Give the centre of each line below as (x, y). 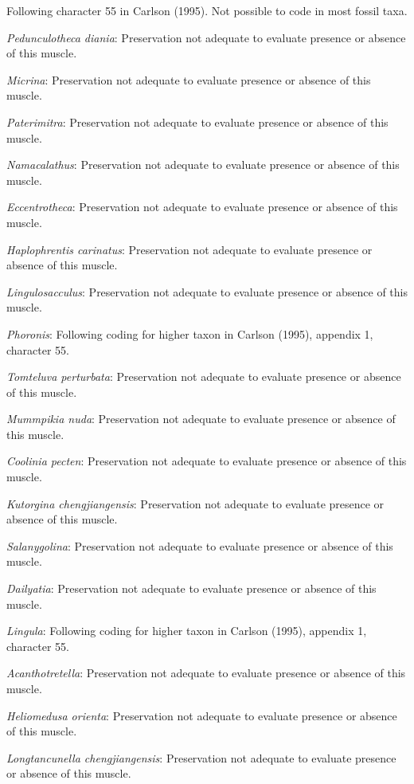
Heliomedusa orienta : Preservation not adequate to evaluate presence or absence (202, 715)
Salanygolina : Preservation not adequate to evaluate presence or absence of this (200, 545)
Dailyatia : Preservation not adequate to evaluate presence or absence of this (191, 588)
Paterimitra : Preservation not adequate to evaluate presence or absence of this (197, 122)
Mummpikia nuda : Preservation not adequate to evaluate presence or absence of (201, 419)
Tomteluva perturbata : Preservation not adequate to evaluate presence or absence (204, 376)
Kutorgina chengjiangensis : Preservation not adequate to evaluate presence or (195, 503)
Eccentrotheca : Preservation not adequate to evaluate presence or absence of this (202, 207)
